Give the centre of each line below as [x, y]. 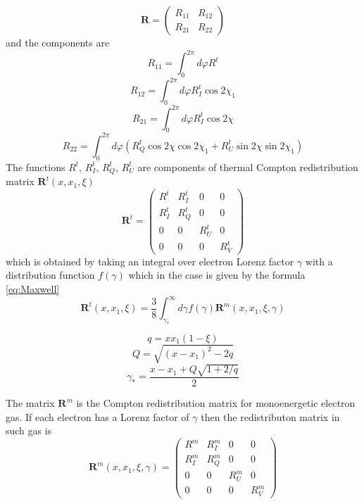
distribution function [50, 275]
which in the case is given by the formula [217, 275]
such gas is [29, 430]
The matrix [30, 403]
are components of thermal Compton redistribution [248, 166]
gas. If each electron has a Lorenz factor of [98, 416]
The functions [36, 166]
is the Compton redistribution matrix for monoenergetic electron [216, 403]
